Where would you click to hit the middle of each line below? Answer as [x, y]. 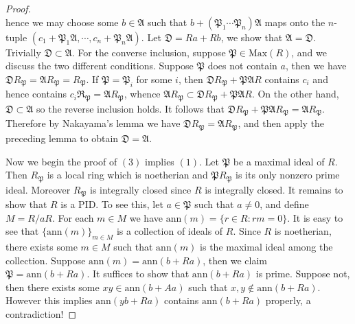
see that [22, 231]
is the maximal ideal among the [266, 247]
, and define [284, 204]
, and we [309, 52]
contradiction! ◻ [41, 313]
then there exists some [53, 287]
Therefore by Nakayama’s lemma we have [93, 123]
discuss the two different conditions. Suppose [100, 66]
